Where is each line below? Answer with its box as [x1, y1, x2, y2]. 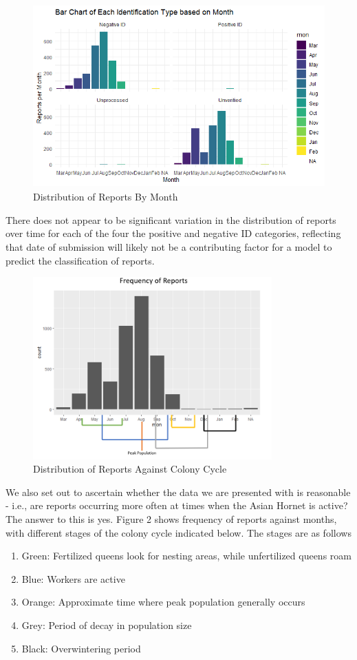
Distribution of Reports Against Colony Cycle [33, 462, 227, 476]
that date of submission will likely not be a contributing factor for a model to [6, 239, 332, 254]
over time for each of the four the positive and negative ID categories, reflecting [6, 226, 341, 240]
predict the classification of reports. [6, 253, 155, 267]
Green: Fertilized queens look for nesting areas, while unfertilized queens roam [21, 548, 351, 563]
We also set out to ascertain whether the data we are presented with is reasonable [6, 484, 351, 499]
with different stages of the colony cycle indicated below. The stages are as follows [6, 525, 351, 539]
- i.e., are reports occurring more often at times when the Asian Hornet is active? [6, 498, 348, 513]
